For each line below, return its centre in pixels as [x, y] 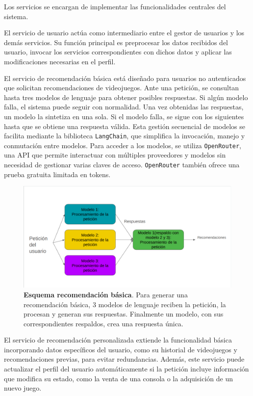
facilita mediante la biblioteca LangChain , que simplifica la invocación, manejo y [125, 136]
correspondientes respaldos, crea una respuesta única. [103, 323]
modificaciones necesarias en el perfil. [60, 61]
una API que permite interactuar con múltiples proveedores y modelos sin [115, 155]
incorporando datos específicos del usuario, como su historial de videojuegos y [121, 349]
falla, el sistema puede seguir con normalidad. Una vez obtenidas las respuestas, [124, 107]
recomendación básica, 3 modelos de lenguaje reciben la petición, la [125, 304]
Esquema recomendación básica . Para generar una [106, 294]
